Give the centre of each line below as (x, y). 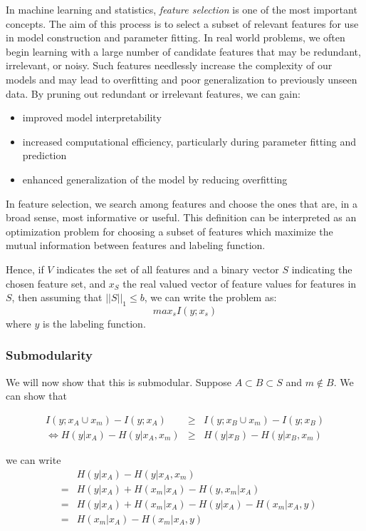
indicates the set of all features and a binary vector (168, 269)
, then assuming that (57, 297)
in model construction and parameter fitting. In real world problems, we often (176, 37)
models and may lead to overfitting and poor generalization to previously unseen (182, 79)
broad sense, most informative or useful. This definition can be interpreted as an (181, 217)
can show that (37, 396)
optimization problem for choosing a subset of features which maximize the (169, 231)
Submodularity (49, 355)
